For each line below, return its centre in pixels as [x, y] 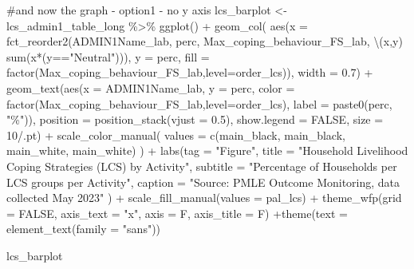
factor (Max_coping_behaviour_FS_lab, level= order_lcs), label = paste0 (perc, [199, 103]
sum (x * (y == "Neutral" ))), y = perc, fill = [108, 56]
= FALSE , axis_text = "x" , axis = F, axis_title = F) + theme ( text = [177, 213]
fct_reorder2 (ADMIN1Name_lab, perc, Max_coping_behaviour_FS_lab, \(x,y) [205, 41]
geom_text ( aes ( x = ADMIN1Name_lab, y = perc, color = [151, 87]
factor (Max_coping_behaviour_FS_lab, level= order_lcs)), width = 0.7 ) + [190, 72]
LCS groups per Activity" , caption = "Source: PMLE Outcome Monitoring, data [203, 182]
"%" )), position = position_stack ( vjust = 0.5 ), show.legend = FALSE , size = [195, 119]
